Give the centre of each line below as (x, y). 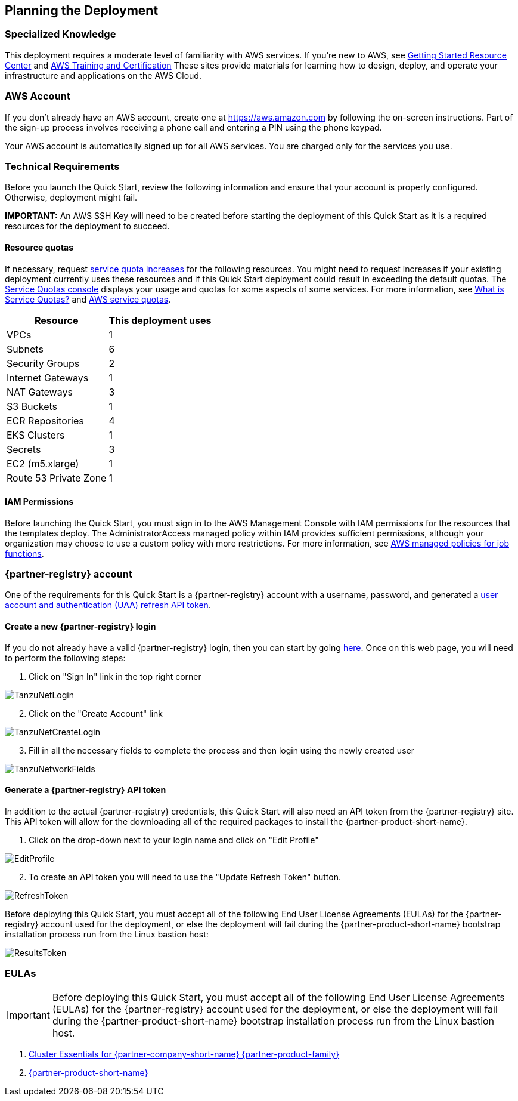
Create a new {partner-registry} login (80, 627)
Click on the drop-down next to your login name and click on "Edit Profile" (174, 840)
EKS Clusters (36, 435)
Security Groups (43, 363)
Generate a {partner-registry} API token (86, 790)
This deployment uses (160, 320)
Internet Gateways (48, 377)
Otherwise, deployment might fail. (71, 198)
